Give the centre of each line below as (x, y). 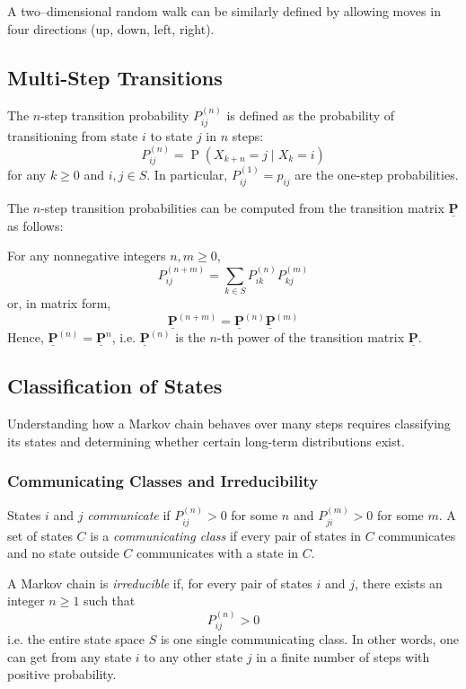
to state (171, 135)
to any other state (193, 656)
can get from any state (70, 656)
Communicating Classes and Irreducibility (163, 481)
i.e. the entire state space (76, 639)
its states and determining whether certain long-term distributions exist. (206, 441)
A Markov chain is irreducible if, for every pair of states (160, 583)
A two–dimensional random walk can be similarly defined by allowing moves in (224, 11)
